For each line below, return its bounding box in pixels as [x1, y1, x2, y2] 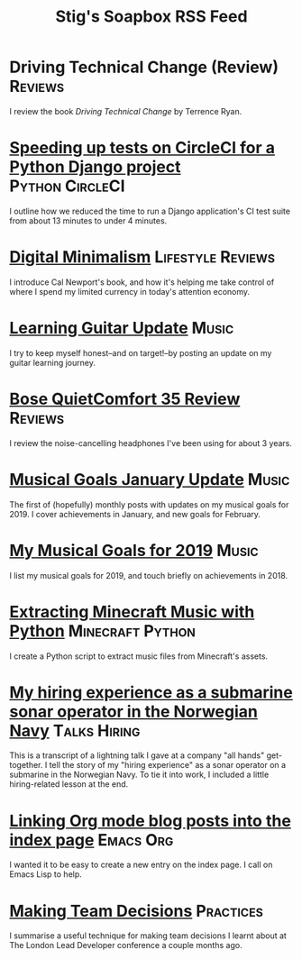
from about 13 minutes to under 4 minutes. [9, 215, 168, 226]
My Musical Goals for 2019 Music [9, 540, 259, 561]
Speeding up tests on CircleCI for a [9, 138, 275, 159]
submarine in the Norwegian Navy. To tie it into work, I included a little [9, 769, 270, 781]
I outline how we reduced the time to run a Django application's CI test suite [9, 205, 291, 216]
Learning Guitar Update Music [9, 318, 234, 338]
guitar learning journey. [9, 357, 96, 368]
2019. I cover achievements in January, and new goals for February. [9, 508, 261, 519]
